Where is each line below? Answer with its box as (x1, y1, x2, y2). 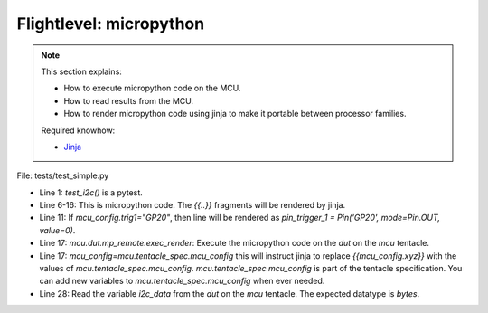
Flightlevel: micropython (16, 14, 205, 33)
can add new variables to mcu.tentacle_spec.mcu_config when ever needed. (39, 276, 325, 287)
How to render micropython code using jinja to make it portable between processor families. (63, 109, 407, 119)
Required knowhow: (41, 125, 116, 136)
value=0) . (39, 224, 76, 235)
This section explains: (41, 66, 122, 77)
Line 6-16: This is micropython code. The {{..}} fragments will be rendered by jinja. (39, 200, 346, 211)
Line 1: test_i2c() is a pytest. (39, 186, 144, 198)
